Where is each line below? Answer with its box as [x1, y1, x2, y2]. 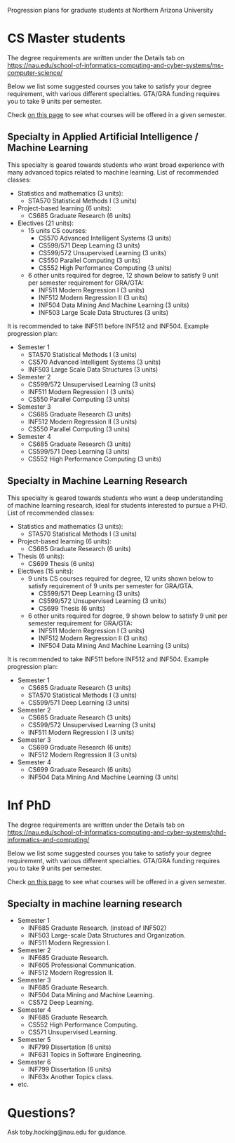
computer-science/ [7, 68, 63, 76]
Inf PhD [7, 797, 51, 813]
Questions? [7, 1104, 76, 1121]
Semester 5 [17, 1036, 51, 1044]
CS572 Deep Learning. [27, 999, 94, 1007]
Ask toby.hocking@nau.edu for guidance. [7, 1128, 128, 1137]
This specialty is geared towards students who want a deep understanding [7, 494, 223, 502]
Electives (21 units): [17, 219, 74, 227]
